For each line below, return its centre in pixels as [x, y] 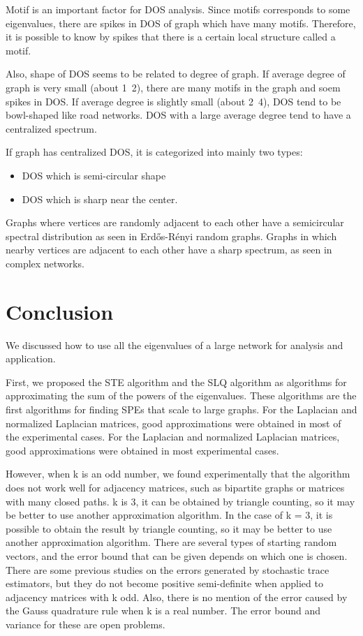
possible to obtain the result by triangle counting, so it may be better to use [169, 528]
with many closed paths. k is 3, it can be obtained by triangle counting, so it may [180, 501]
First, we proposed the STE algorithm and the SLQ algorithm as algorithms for [176, 382]
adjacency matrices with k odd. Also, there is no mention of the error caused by [177, 597]
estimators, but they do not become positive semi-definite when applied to [164, 583]
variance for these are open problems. [86, 624]
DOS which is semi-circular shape [94, 175]
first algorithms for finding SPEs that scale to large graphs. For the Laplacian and [181, 409]
